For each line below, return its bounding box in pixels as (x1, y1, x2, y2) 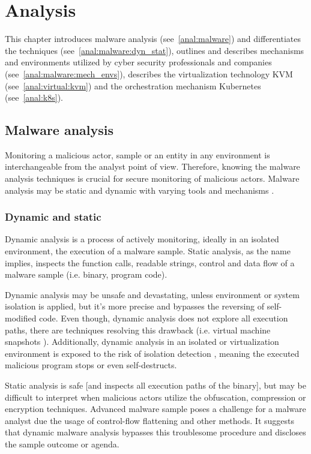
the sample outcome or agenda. (5, 437, 119, 450)
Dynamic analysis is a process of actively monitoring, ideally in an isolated (5, 233, 279, 245)
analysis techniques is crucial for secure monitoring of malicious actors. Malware (5, 172, 300, 185)
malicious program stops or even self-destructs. (5, 359, 177, 371)
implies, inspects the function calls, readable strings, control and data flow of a (5, 256, 295, 269)
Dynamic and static (5, 209, 101, 224)
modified (5, 312, 37, 324)
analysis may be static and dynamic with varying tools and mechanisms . (5, 184, 274, 196)
